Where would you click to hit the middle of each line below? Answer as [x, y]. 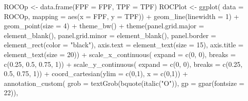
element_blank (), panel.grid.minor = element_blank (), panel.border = [110, 35]
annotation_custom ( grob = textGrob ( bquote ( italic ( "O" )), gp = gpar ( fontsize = [124, 83]
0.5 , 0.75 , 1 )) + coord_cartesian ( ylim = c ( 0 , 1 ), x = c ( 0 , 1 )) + [96, 73]
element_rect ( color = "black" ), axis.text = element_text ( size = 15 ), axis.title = [124, 45]
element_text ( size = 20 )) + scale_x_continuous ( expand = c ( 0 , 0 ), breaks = [120, 54]
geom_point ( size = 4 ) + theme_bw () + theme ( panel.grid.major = [104, 26]
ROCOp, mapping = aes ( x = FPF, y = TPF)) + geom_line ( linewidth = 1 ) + [122, 16]
